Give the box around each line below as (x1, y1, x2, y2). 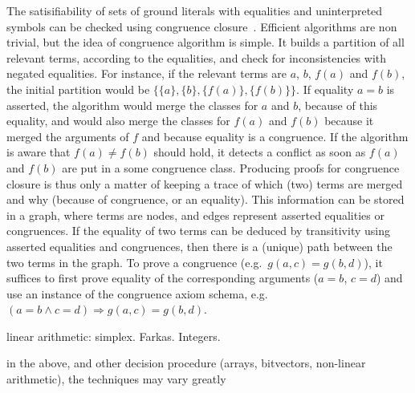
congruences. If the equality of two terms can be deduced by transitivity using (6, 222, 390, 239)
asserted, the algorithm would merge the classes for (6, 96, 258, 113)
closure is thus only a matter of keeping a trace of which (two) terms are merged (6, 175, 403, 192)
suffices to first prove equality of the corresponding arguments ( (6, 269, 319, 286)
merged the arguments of (6, 128, 129, 144)
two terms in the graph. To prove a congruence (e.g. (6, 253, 262, 270)
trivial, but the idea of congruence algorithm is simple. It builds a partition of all (6, 34, 405, 51)
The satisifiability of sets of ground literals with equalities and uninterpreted (6, 2, 383, 18)
